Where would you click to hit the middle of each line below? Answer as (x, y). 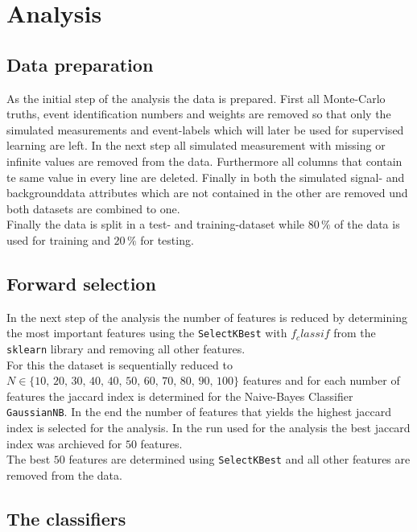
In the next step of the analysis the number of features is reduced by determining (207, 317)
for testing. (167, 239)
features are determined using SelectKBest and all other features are (239, 459)
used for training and (58, 239)
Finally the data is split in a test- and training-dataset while (156, 224)
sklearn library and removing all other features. (126, 348)
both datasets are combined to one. (93, 208)
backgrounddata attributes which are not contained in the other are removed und (207, 193)
